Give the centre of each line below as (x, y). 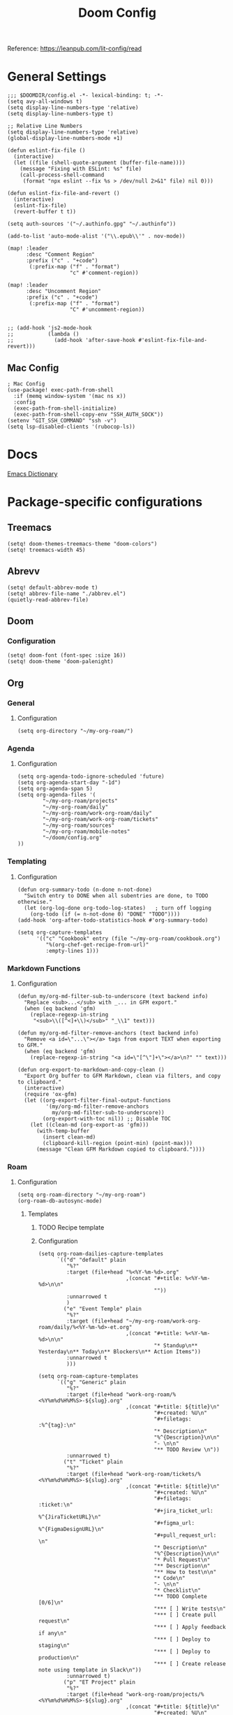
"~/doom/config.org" (73, 838)
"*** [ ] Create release (190, 1664)
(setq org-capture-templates (60, 932)
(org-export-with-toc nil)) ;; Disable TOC (107, 1118)
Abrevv (24, 571)
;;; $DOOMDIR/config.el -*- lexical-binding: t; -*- (85, 96)
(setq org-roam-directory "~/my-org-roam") (82, 1195)
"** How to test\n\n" (185, 1572)
